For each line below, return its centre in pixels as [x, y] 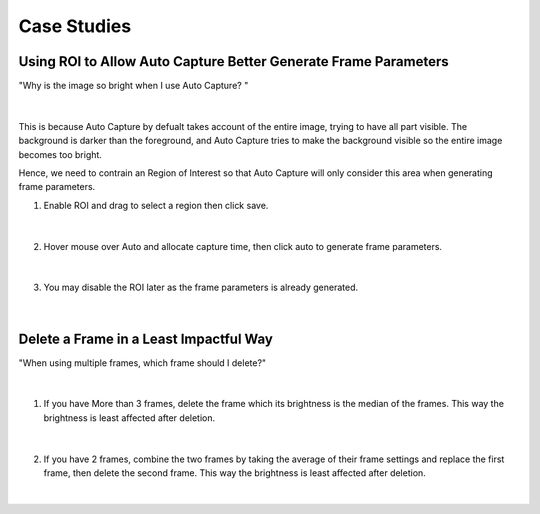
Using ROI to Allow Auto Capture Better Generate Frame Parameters [233, 61]
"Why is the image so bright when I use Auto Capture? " [133, 86]
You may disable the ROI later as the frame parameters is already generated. [201, 287]
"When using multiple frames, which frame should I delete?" [142, 362]
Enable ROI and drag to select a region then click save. [156, 205]
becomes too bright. [60, 154]
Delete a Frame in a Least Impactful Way [146, 338]
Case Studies [75, 26]
